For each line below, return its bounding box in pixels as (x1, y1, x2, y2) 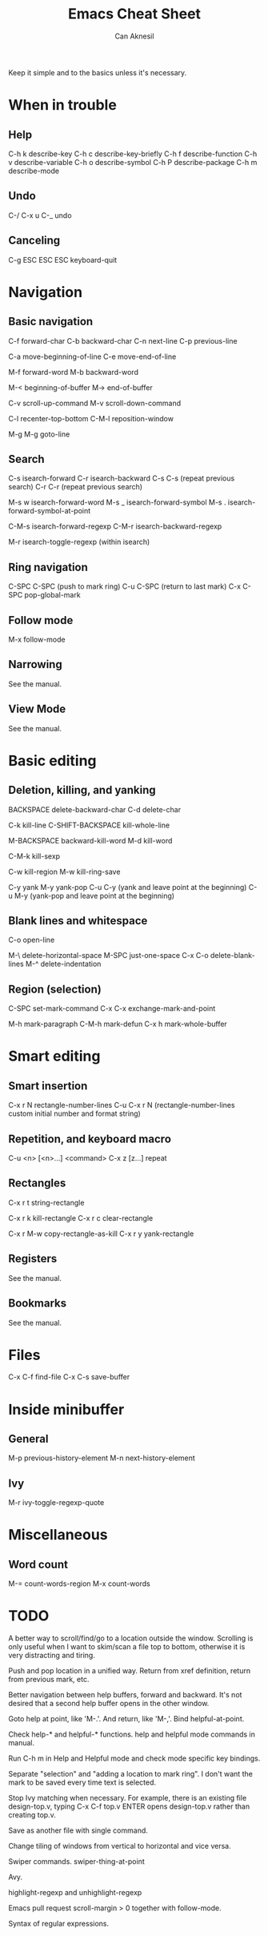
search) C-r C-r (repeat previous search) (8, 482, 142, 492)
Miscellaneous (8, 1526, 108, 1544)
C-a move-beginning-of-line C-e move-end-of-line (8, 352, 177, 361)
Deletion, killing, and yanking (8, 783, 156, 797)
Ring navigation (8, 560, 88, 574)
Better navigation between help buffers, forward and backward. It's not (8, 1690, 242, 1700)
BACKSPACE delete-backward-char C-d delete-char (8, 804, 182, 814)
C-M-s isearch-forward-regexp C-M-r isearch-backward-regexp (8, 521, 222, 531)
